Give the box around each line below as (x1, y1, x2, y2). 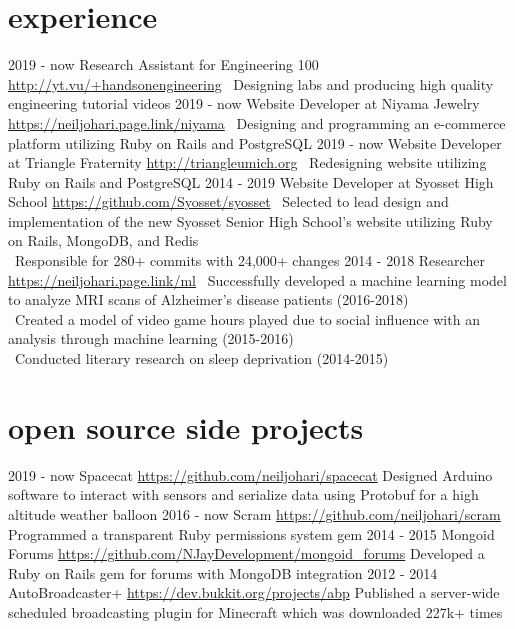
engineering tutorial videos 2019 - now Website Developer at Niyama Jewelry (8, 93, 480, 114)
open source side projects (8, 406, 364, 447)
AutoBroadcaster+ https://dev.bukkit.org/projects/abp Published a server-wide (8, 582, 500, 603)
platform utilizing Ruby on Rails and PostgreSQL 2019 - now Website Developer (8, 132, 502, 153)
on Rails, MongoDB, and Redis (8, 230, 199, 251)
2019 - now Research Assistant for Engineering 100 (8, 54, 319, 75)
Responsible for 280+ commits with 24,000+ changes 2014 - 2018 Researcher (14, 250, 485, 271)
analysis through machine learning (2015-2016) (8, 328, 294, 349)
